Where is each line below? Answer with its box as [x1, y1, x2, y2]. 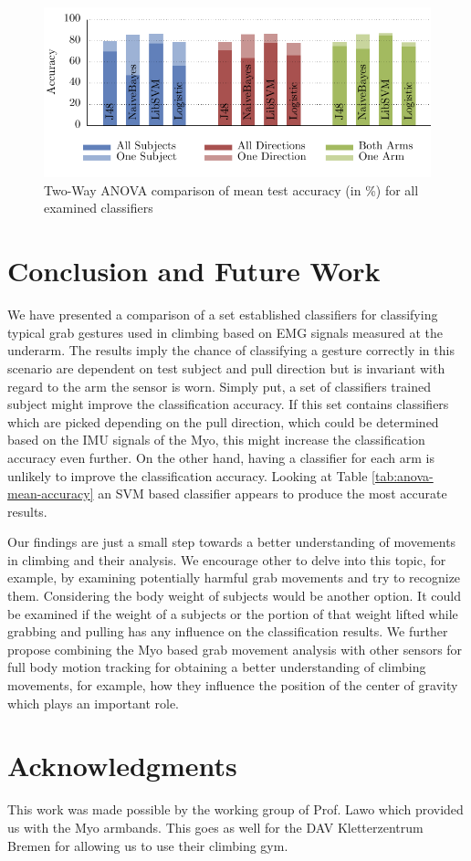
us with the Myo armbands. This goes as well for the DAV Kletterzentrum [7, 817, 424, 836]
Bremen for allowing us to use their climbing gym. [7, 835, 288, 855]
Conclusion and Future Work [7, 252, 381, 289]
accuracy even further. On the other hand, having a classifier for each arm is [7, 447, 434, 467]
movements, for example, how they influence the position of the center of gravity [7, 676, 458, 695]
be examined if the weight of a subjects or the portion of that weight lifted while [7, 604, 458, 623]
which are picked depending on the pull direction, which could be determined [7, 412, 439, 431]
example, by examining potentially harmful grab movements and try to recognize [7, 568, 461, 587]
